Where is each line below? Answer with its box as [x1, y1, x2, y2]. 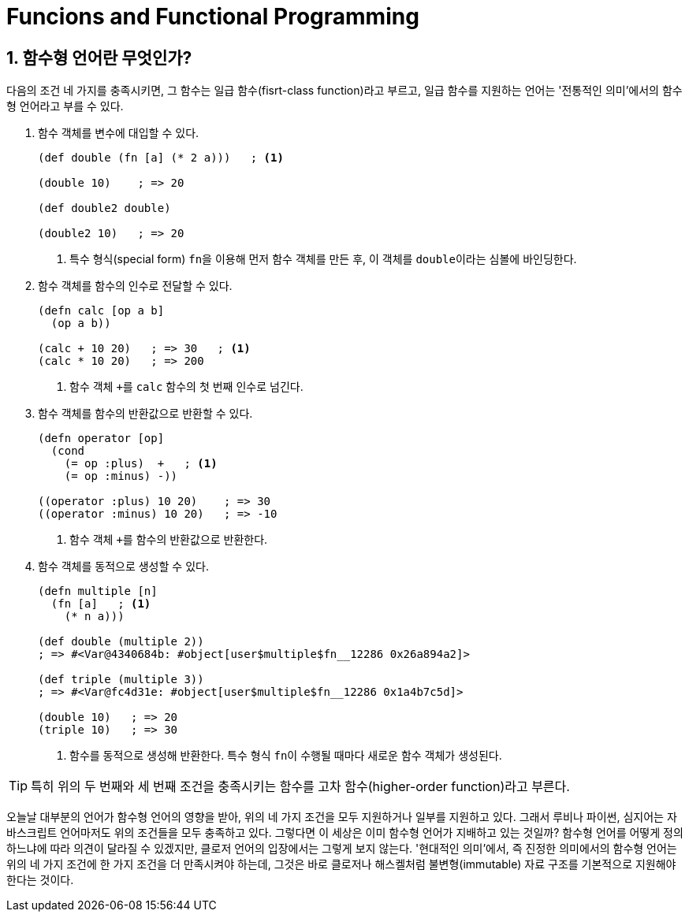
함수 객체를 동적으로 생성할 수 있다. [38, 559, 209, 574]
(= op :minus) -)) [64, 470, 178, 483]
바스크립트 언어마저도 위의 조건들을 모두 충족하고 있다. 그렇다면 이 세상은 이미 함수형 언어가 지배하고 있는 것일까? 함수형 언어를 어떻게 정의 [6, 826, 683, 840]
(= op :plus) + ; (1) [64, 457, 218, 470]
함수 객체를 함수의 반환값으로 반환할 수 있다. [38, 407, 253, 421]
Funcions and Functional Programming [6, 3, 419, 30]
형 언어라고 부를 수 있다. [6, 99, 124, 113]
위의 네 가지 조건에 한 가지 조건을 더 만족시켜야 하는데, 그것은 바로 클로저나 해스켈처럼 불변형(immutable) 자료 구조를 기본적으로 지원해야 [6, 857, 676, 872]
